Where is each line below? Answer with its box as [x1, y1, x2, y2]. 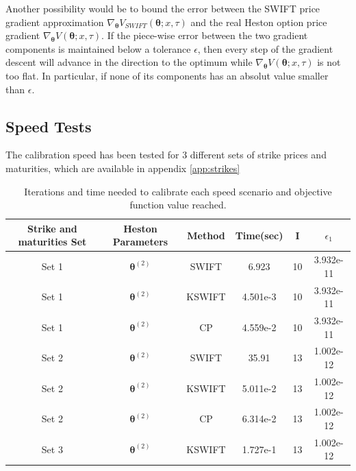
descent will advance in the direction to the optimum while [5, 55, 253, 69]
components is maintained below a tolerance [5, 41, 191, 56]
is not [317, 55, 341, 69]
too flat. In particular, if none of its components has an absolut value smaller [5, 68, 329, 82]
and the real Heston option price [190, 14, 327, 29]
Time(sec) [235, 228, 283, 242]
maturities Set [18, 234, 87, 249]
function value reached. [129, 197, 227, 212]
